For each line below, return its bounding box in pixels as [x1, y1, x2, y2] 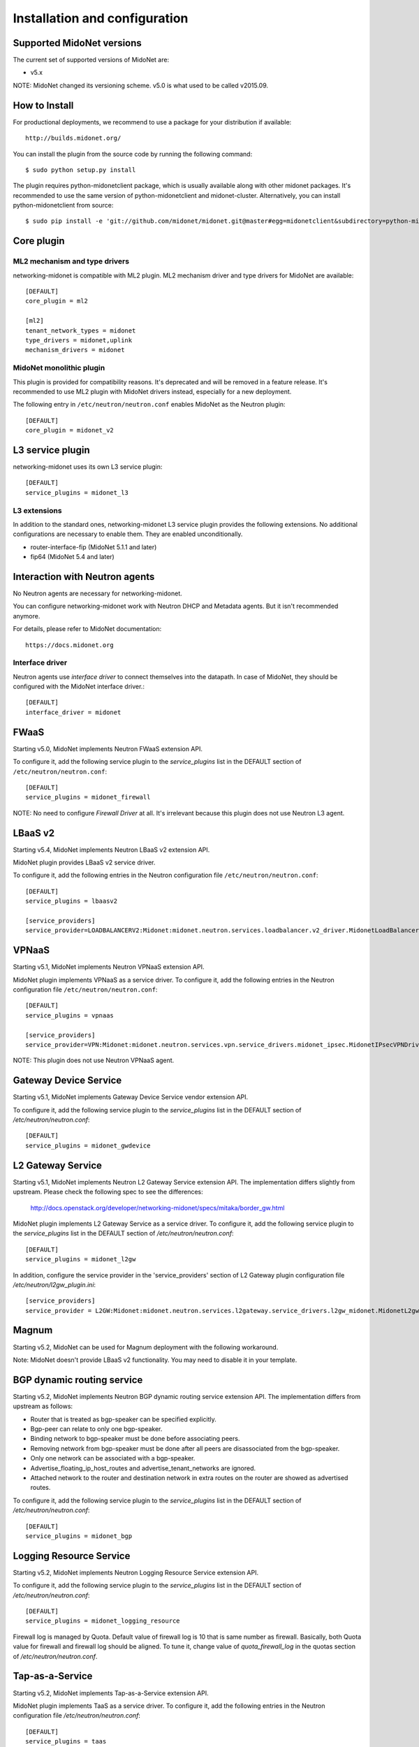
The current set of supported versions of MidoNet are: [13, 56, 170, 64]
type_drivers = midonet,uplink [25, 336, 133, 344]
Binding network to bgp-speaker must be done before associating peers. [30, 1435, 240, 1443]
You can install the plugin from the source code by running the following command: [13, 150, 253, 158]
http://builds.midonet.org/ [25, 134, 122, 143]
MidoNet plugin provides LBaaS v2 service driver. [13, 858, 156, 867]
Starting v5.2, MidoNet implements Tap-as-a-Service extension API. [13, 1688, 209, 1697]
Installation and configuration [13, 10, 189, 26]
